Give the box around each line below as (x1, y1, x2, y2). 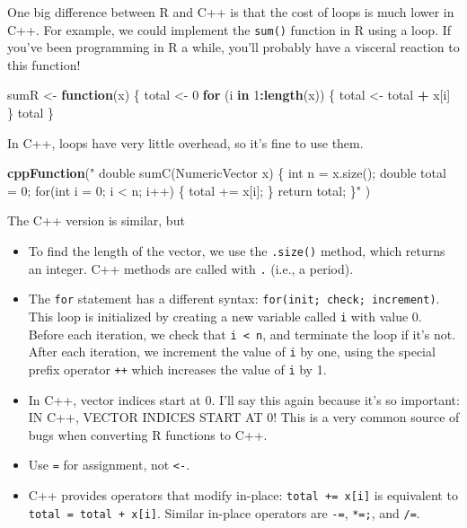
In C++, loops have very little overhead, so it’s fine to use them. (7, 133, 364, 152)
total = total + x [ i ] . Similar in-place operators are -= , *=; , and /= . (28, 503, 420, 522)
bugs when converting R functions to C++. (28, 425, 268, 444)
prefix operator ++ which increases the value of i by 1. (28, 359, 327, 378)
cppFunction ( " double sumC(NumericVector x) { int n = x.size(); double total (7, 163, 446, 182)
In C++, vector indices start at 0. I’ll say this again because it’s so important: (28, 390, 460, 409)
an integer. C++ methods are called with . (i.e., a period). (28, 259, 354, 277)
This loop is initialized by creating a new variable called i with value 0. (28, 306, 422, 325)
